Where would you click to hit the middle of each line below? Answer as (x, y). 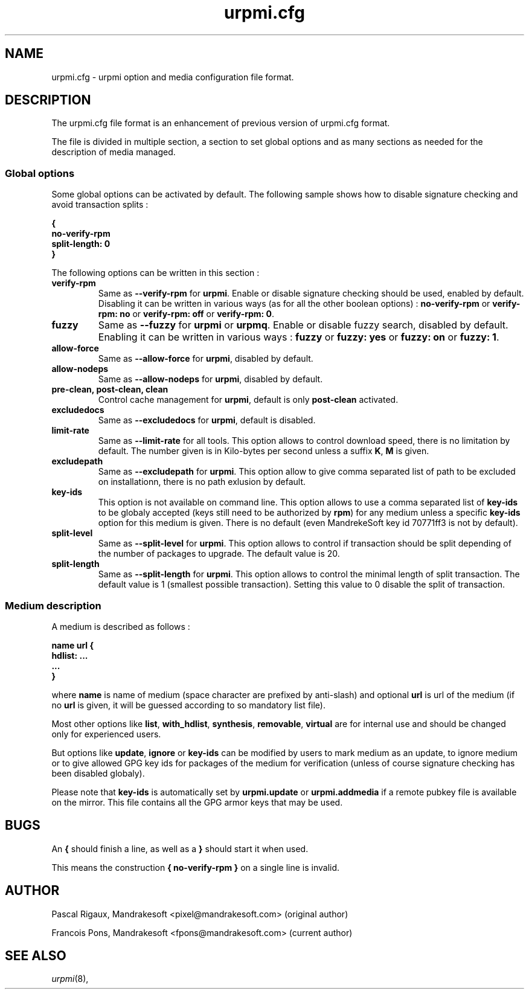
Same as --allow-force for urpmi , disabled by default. (206, 359)
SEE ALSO (36, 956)
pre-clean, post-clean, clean (110, 390)
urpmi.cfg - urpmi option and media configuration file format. (173, 77)
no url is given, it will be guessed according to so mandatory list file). (188, 705)
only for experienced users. (106, 734)
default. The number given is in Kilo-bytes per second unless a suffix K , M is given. (264, 451)
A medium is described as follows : (121, 626)
